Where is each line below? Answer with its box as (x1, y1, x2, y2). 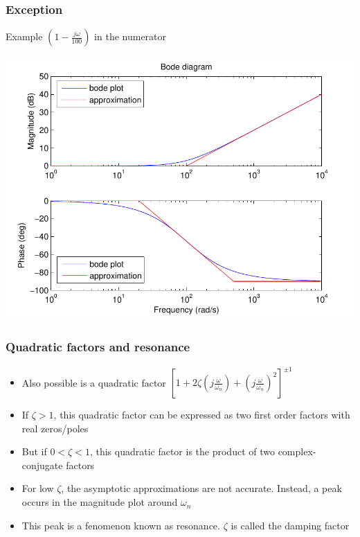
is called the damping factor (231, 518, 350, 532)
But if (21, 444, 47, 459)
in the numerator (94, 29, 167, 44)
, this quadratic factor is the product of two (89, 444, 275, 459)
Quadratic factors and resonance (6, 338, 190, 355)
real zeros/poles (21, 421, 89, 435)
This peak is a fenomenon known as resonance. (21, 518, 220, 532)
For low (21, 481, 54, 495)
